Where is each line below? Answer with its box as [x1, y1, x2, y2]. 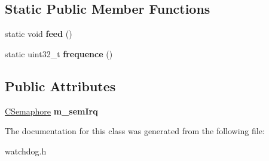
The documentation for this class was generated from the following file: [5, 125, 265, 137]
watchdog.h [5, 144, 47, 157]
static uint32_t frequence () [5, 47, 113, 60]
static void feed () [5, 27, 72, 40]
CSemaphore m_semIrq [5, 104, 98, 117]
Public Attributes [5, 76, 116, 95]
